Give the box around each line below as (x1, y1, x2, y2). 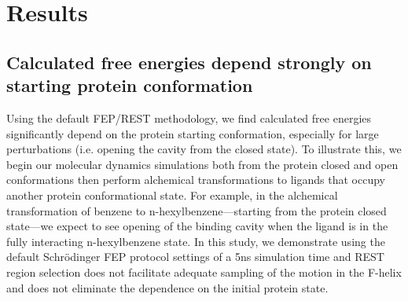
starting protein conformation (6, 73, 253, 97)
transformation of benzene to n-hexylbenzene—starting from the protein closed (6, 202, 387, 218)
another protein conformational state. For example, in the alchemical (6, 186, 338, 203)
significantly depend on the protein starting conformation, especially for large (6, 125, 379, 141)
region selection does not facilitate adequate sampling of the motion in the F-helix (6, 263, 402, 280)
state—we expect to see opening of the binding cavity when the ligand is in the (6, 218, 388, 234)
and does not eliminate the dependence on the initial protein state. (6, 279, 329, 295)
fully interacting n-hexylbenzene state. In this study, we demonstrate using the (6, 233, 385, 249)
